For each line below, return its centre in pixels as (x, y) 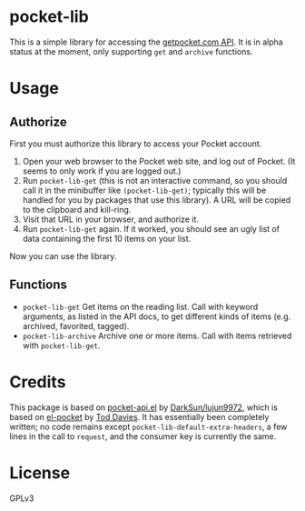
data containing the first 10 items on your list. (107, 238)
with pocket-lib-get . (61, 345)
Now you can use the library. (63, 255)
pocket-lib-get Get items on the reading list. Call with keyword (140, 306)
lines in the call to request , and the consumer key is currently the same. (143, 436)
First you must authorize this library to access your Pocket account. (136, 144)
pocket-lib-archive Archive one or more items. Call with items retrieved (157, 336)
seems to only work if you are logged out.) (102, 171)
